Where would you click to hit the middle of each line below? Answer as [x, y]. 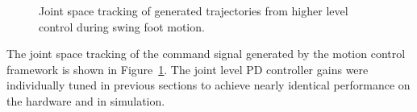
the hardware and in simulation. [86, 100]
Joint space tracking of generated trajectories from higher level [194, 10]
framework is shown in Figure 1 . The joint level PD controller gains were [188, 69]
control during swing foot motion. [122, 26]
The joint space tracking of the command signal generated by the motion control [206, 54]
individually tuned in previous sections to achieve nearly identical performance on [208, 85]
